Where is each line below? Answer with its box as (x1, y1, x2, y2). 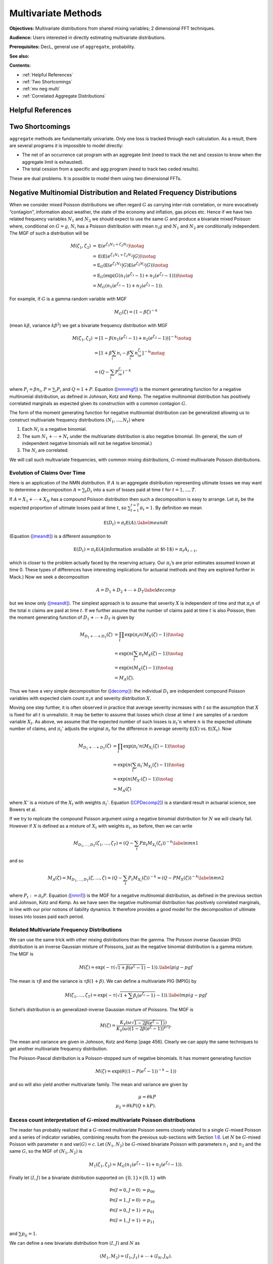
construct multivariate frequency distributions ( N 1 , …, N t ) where (9, 417, 145, 424)
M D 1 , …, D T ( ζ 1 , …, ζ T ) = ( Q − (73, 840, 134, 848)
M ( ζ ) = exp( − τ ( (79, 965, 115, 970)
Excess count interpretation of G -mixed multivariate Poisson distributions (9, 1116, 196, 1123)
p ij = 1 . (21, 1231, 37, 1238)
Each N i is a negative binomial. (22, 426, 87, 433)
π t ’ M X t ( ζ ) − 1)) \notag (137, 762, 185, 770)
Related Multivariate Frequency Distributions (9, 926, 122, 933)
